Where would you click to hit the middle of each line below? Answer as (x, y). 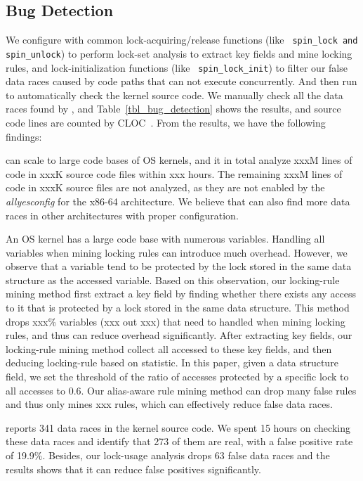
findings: (24, 136)
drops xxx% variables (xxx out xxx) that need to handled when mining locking (176, 321)
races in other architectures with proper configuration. (122, 215)
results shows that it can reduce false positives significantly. (133, 469)
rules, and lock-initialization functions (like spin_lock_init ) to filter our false (177, 67)
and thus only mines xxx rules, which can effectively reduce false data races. (169, 404)
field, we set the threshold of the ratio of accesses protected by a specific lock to (177, 377)
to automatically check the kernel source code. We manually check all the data (174, 95)
